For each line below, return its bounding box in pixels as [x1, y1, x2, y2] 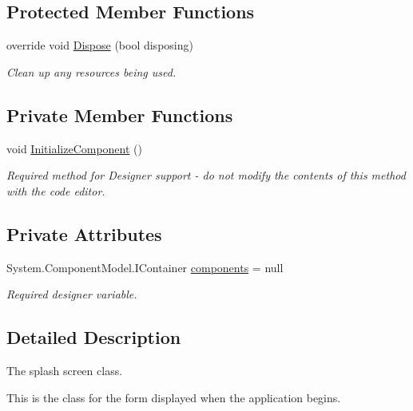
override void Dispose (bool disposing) [6, 37, 193, 53]
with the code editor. [6, 182, 105, 199]
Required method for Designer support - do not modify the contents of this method [6, 167, 406, 184]
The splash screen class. [6, 362, 123, 378]
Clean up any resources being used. [6, 63, 177, 80]
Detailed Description [6, 325, 181, 350]
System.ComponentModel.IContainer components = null [6, 259, 284, 275]
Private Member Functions [6, 102, 233, 127]
